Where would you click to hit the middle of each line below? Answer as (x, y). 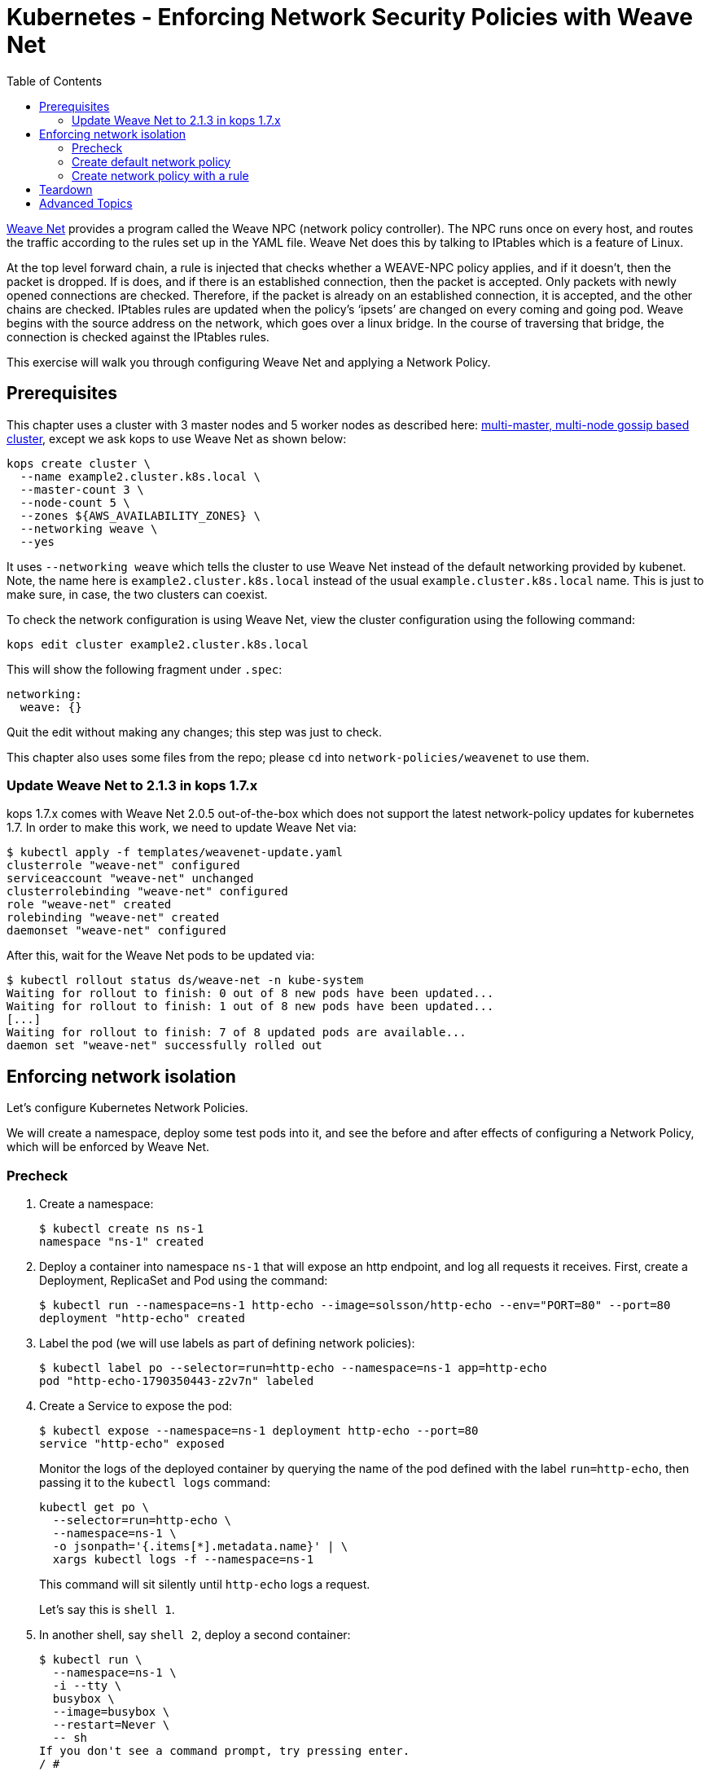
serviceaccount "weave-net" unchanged (130, 879)
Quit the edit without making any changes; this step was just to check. (195, 732)
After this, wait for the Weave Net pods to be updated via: (161, 956)
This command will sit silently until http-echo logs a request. (205, 1584)
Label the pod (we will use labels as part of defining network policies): (227, 1343)
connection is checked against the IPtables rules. (138, 336)
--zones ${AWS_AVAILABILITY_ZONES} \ (140, 515)
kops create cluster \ (79, 463)
